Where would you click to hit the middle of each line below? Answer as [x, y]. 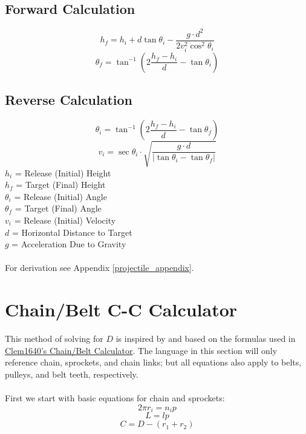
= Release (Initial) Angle [60, 196]
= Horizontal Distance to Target [72, 232]
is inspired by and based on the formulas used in [206, 339]
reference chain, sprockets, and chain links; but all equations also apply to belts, [153, 362]
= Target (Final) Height [61, 185]
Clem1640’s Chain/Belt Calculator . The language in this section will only [141, 350]
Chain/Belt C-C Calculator [121, 309]
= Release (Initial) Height [63, 172]
